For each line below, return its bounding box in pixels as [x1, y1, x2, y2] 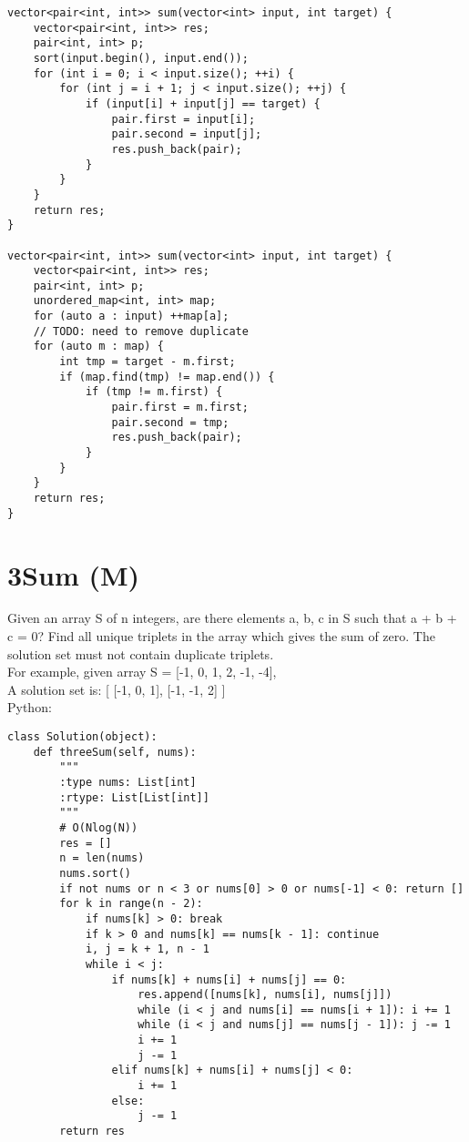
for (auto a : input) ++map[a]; [33, 310, 229, 323]
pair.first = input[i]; [111, 112, 256, 126]
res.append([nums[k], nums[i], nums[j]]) [138, 988, 393, 1002]
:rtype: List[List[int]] [59, 790, 209, 804]
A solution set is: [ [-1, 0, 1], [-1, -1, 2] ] [7, 679, 226, 698]
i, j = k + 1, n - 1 [85, 943, 209, 956]
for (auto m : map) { [33, 340, 164, 353]
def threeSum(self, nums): [33, 745, 197, 759]
